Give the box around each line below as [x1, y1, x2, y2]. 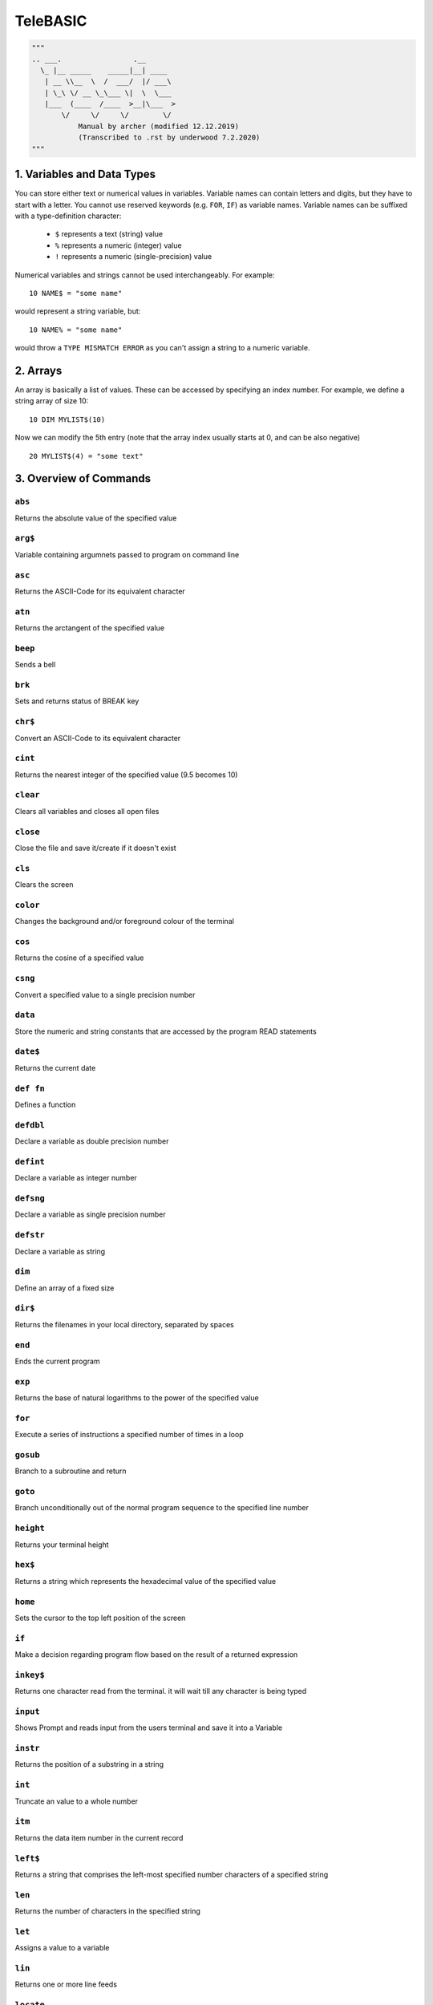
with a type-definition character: [14, 211, 122, 221]
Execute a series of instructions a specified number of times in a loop [14, 1430, 244, 1440]
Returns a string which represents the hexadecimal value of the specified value [14, 1576, 277, 1586]
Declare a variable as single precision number [14, 1209, 166, 1219]
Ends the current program [14, 1356, 100, 1366]
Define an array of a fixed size [14, 1283, 115, 1293]
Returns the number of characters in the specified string [14, 1906, 200, 1916]
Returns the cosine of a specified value [14, 953, 144, 962]
